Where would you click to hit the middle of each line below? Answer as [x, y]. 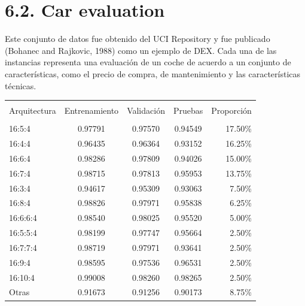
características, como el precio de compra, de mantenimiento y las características [153, 73]
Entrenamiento [91, 110]
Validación [146, 110]
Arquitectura [33, 110]
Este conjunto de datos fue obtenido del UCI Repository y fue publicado [138, 39]
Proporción [231, 110]
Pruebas [188, 110]
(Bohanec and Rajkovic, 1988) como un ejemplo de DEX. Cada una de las [141, 50]
